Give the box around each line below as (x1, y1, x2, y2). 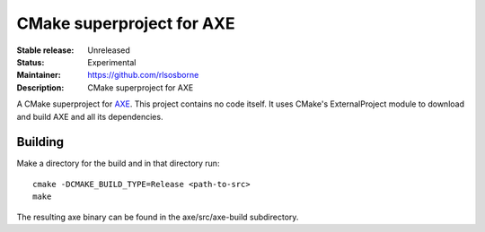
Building (16, 134, 65, 150)
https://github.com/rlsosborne (87, 70, 199, 81)
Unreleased (87, 45, 130, 56)
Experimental (87, 56, 137, 67)
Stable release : (16, 45, 75, 56)
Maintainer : (16, 70, 62, 81)
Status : (16, 56, 45, 67)
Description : (16, 82, 65, 93)
